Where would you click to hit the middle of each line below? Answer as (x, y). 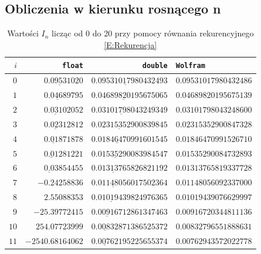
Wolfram (190, 66)
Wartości (23, 33)
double (155, 66)
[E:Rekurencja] (130, 44)
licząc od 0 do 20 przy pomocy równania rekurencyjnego (153, 33)
